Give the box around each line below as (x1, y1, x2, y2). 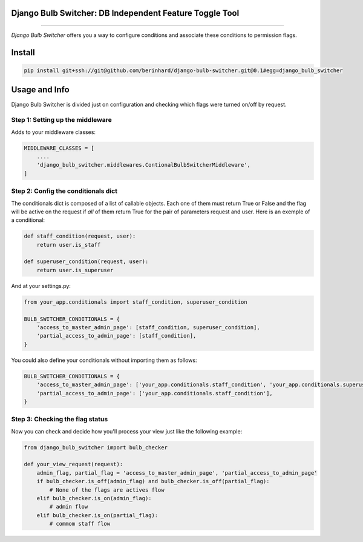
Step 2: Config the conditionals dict (11, 187, 118, 195)
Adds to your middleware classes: (11, 128, 96, 136)
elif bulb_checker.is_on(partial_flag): (36, 512, 159, 518)
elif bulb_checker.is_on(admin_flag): (36, 495, 152, 501)
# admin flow (49, 503, 88, 510)
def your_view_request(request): (24, 461, 123, 468)
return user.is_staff (36, 241, 101, 248)
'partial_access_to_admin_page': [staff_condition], (36, 332, 197, 340)
